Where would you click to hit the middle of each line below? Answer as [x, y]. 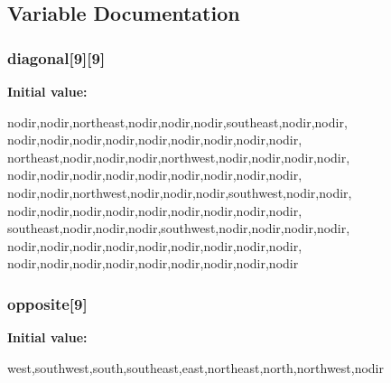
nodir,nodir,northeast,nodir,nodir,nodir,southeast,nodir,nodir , [177, 121]
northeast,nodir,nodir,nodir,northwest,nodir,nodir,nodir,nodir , [179, 157]
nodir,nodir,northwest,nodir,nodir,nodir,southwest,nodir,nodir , [180, 192]
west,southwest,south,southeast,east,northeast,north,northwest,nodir [196, 367]
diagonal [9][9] [56, 57]
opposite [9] [47, 303]
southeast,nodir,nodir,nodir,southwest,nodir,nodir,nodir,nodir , [179, 228]
